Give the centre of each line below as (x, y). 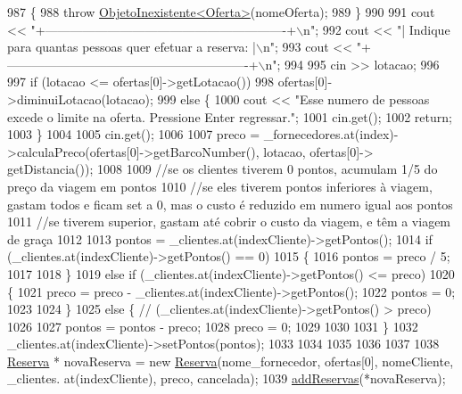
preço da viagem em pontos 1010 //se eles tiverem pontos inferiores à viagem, (220, 186)
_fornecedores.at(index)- (331, 134)
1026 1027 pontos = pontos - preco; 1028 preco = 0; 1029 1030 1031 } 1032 (213, 326)
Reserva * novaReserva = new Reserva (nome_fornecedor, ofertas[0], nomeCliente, (231, 361)
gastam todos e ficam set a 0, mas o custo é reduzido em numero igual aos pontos (230, 204)
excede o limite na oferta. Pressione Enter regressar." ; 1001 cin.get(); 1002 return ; (230, 116)
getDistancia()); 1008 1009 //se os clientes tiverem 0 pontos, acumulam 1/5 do (223, 169)
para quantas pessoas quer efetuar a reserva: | (132, 47)
